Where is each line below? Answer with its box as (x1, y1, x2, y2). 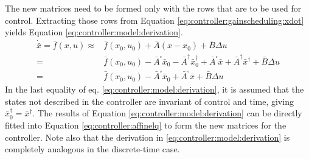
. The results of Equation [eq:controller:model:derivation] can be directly (32, 107, 302, 119)
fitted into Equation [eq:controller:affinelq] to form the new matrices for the (5, 118, 286, 131)
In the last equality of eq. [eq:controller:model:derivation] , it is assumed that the (5, 83, 304, 96)
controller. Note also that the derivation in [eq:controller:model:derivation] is (5, 130, 290, 143)
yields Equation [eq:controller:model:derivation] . (5, 26, 183, 38)
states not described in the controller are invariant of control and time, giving (5, 94, 294, 107)
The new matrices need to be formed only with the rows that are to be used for (5, 2, 302, 14)
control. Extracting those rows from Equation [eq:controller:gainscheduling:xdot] (5, 13, 304, 26)
